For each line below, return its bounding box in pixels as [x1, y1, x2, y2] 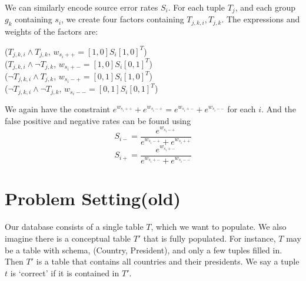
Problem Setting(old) [5, 186, 181, 210]
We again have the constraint [5, 103, 111, 115]
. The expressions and [221, 13, 300, 25]
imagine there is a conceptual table [5, 232, 131, 244]
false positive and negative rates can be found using [5, 114, 191, 126]
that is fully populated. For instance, [143, 232, 276, 244]
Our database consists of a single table [5, 220, 144, 233]
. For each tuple [168, 1, 225, 13]
